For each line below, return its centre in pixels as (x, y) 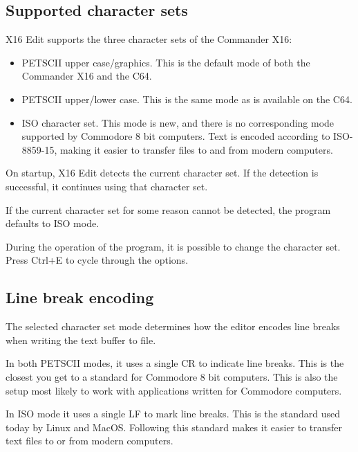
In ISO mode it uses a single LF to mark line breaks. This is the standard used (173, 414)
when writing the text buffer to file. (81, 340)
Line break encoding (80, 297)
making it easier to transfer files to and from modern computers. (197, 149)
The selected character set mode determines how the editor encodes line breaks (173, 326)
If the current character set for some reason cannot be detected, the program (168, 209)
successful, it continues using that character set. (107, 186)
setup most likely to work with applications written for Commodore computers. (174, 390)
